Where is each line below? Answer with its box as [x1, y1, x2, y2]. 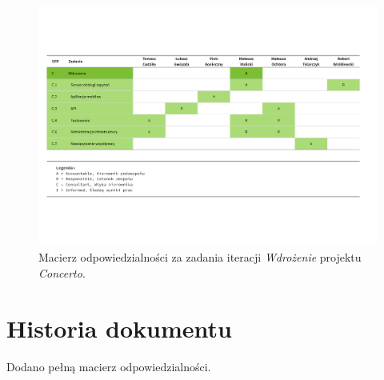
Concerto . [38, 264, 86, 281]
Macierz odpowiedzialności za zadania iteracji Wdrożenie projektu [38, 249, 362, 266]
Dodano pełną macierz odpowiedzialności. [6, 358, 211, 374]
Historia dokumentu [6, 311, 232, 344]
